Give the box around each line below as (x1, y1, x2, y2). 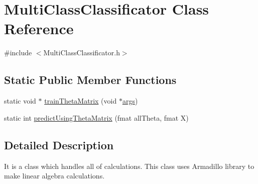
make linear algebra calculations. (4, 170, 105, 181)
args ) (122, 96, 138, 106)
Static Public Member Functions (4, 72, 177, 87)
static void (4, 96, 36, 106)
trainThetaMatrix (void (44, 96, 117, 106)
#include (4, 47, 32, 58)
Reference (4, 18, 74, 39)
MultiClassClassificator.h (43, 47, 120, 58)
